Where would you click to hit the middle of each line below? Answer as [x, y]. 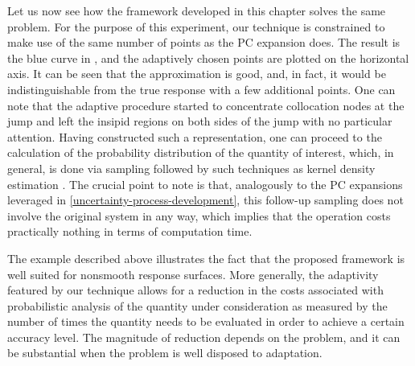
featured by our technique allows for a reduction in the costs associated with [195, 290]
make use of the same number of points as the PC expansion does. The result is [204, 42]
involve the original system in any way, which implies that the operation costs [199, 215]
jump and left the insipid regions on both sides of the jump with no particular [200, 121]
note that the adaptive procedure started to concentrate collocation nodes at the [206, 105]
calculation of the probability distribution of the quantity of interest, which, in [201, 152]
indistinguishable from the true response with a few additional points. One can [201, 89]
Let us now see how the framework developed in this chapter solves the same [197, 10]
